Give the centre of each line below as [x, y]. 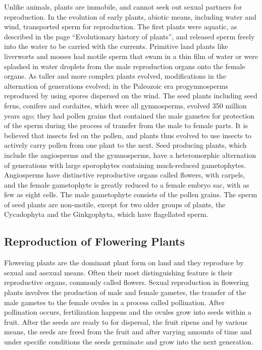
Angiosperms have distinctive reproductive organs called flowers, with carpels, [125, 175]
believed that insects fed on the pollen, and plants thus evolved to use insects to [128, 135]
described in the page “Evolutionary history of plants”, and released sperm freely [129, 36]
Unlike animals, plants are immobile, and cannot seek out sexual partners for [123, 7]
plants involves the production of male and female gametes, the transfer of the [125, 292]
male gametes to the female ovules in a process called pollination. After [115, 302]
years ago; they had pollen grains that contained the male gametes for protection [129, 115]
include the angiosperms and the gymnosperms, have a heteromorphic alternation [130, 155]
